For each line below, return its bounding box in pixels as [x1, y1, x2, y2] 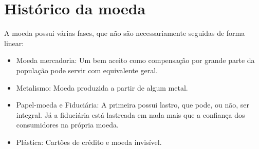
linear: [4, 37, 24, 48]
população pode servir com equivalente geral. [16, 65, 158, 75]
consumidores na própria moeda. [16, 119, 119, 130]
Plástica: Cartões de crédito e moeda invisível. [16, 136, 162, 147]
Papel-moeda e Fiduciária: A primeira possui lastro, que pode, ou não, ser [16, 99, 249, 110]
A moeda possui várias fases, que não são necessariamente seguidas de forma [4, 28, 245, 38]
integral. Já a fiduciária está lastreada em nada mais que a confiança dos [16, 109, 245, 120]
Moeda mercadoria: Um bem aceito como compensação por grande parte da [16, 55, 255, 66]
